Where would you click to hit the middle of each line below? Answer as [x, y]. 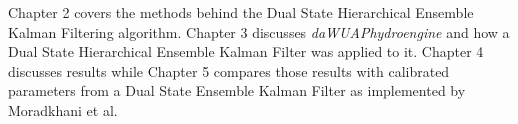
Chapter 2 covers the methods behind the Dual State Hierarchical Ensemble [241, 12]
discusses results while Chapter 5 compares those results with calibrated [229, 70]
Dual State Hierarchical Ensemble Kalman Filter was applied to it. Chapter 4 [246, 51]
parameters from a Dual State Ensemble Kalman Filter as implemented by [237, 90]
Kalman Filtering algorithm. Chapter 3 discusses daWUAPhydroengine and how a [259, 31]
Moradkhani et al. [63, 109]
